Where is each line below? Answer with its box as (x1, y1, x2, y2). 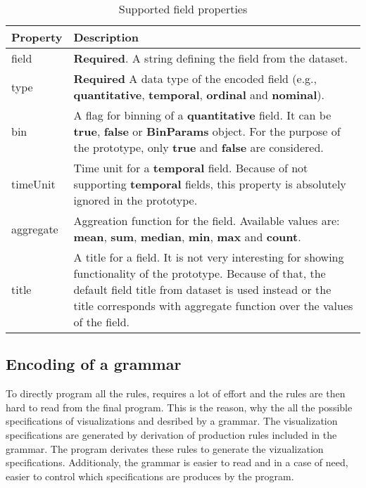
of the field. (73, 314, 130, 330)
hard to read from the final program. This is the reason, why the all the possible (6, 399, 353, 414)
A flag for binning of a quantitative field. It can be (73, 107, 332, 123)
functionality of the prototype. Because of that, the (73, 265, 326, 281)
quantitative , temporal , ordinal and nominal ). (73, 86, 325, 103)
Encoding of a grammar (6, 353, 182, 375)
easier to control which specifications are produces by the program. (6, 468, 294, 483)
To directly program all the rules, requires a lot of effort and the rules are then (6, 386, 346, 401)
